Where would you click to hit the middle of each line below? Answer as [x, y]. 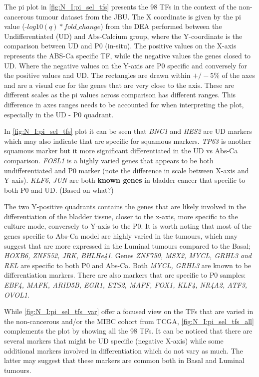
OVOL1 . [17, 294]
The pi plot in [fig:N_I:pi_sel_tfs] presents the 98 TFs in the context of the [120, 6]
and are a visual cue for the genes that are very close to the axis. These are [119, 85]
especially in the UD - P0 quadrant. [59, 114]
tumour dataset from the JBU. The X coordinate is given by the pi [138, 16]
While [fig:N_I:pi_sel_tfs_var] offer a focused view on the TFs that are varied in [129, 311]
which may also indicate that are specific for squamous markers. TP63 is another [128, 141]
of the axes [238, 75]
